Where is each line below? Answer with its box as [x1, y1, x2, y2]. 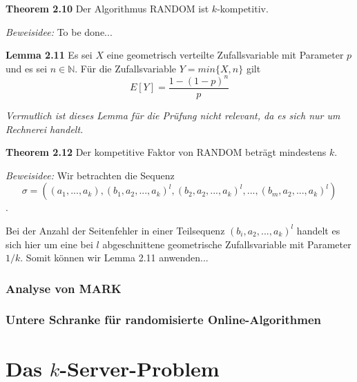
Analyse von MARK [6, 279, 122, 296]
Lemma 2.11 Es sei [6, 48, 93, 62]
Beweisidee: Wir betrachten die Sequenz [6, 168, 175, 182]
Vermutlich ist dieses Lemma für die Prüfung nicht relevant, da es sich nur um [6, 108, 340, 122]
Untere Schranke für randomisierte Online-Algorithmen [6, 311, 322, 328]
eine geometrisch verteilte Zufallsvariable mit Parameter [106, 48, 344, 62]
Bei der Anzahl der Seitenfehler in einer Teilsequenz [6, 223, 225, 237]
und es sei [6, 61, 48, 75]
